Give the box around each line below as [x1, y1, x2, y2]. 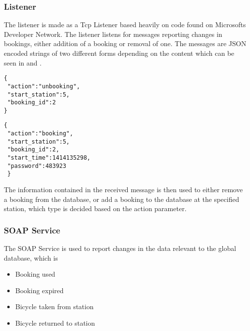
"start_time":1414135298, [7, 154, 90, 162]
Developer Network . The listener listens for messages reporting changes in [4, 29, 222, 39]
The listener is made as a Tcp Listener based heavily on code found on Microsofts [4, 19, 246, 30]
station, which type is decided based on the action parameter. [4, 203, 187, 214]
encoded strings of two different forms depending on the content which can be [4, 48, 235, 58]
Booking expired [15, 285, 64, 295]
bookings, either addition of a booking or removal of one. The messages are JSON [4, 38, 247, 49]
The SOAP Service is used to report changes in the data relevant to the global [4, 243, 236, 253]
